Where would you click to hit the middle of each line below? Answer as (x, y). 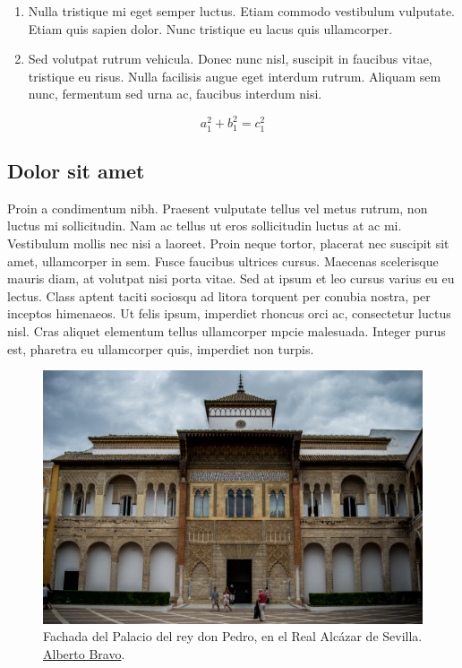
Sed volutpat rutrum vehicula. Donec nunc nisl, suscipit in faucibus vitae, (230, 59)
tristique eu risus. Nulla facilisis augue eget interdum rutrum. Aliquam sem (235, 76)
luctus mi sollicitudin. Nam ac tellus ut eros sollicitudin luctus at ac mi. (205, 226)
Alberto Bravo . (84, 653)
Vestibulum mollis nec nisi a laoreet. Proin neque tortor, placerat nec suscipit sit (228, 243)
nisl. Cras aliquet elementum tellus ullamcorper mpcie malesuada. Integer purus (227, 330)
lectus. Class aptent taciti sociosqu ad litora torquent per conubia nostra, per (219, 295)
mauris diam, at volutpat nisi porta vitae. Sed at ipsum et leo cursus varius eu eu (231, 278)
